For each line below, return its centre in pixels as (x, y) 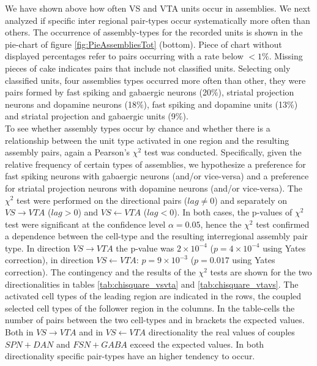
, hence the (221, 224)
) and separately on (251, 200)
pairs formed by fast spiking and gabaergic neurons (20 (108, 92)
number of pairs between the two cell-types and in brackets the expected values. (155, 320)
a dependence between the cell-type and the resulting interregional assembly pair (157, 236)
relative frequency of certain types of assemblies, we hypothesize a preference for (155, 164)
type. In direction (38, 248)
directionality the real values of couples (222, 332)
